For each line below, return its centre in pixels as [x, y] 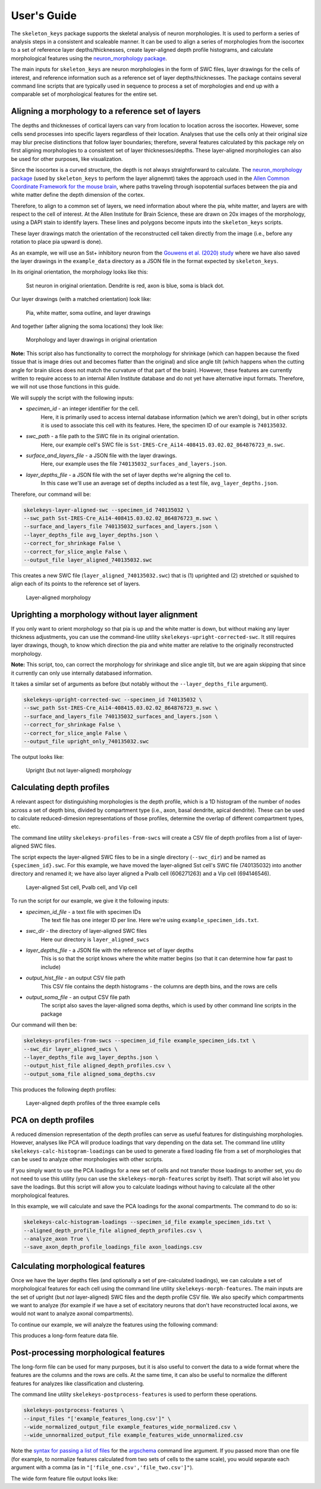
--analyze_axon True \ [56, 1239]
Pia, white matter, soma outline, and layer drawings [88, 312]
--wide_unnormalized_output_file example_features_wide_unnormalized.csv [133, 1435]
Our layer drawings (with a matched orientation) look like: [81, 299]
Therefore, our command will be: [51, 494]
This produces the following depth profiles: [64, 1089]
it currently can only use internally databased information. [82, 673]
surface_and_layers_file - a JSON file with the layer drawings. [101, 455]
